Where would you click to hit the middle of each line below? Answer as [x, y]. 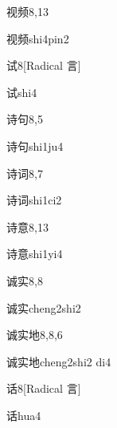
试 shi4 [22, 92]
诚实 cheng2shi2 [44, 307]
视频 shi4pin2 [38, 38]
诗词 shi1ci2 [34, 200]
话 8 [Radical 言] [44, 388]
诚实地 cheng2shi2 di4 [59, 361]
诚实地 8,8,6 [35, 335]
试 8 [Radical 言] [44, 65]
